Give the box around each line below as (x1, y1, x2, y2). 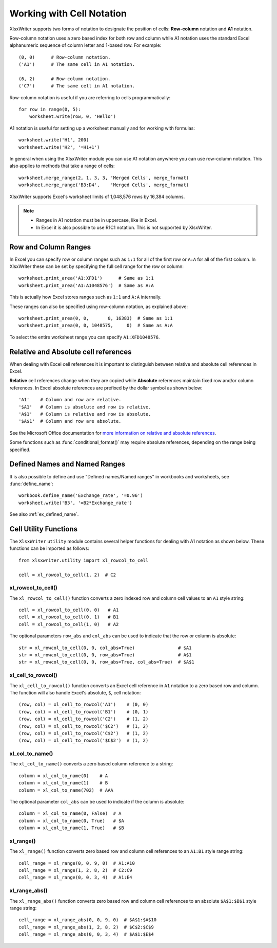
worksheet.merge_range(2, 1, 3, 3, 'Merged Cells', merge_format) (18, 175, 189, 181)
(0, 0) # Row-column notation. (18, 54, 111, 60)
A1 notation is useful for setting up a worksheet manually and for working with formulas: (9, 125, 195, 131)
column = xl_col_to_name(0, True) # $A (18, 818, 124, 824)
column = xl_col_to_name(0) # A (18, 773, 108, 779)
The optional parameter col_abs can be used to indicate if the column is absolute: (9, 798, 185, 804)
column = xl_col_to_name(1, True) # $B (18, 825, 124, 831)
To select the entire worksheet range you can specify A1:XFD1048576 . (9, 334, 160, 340)
